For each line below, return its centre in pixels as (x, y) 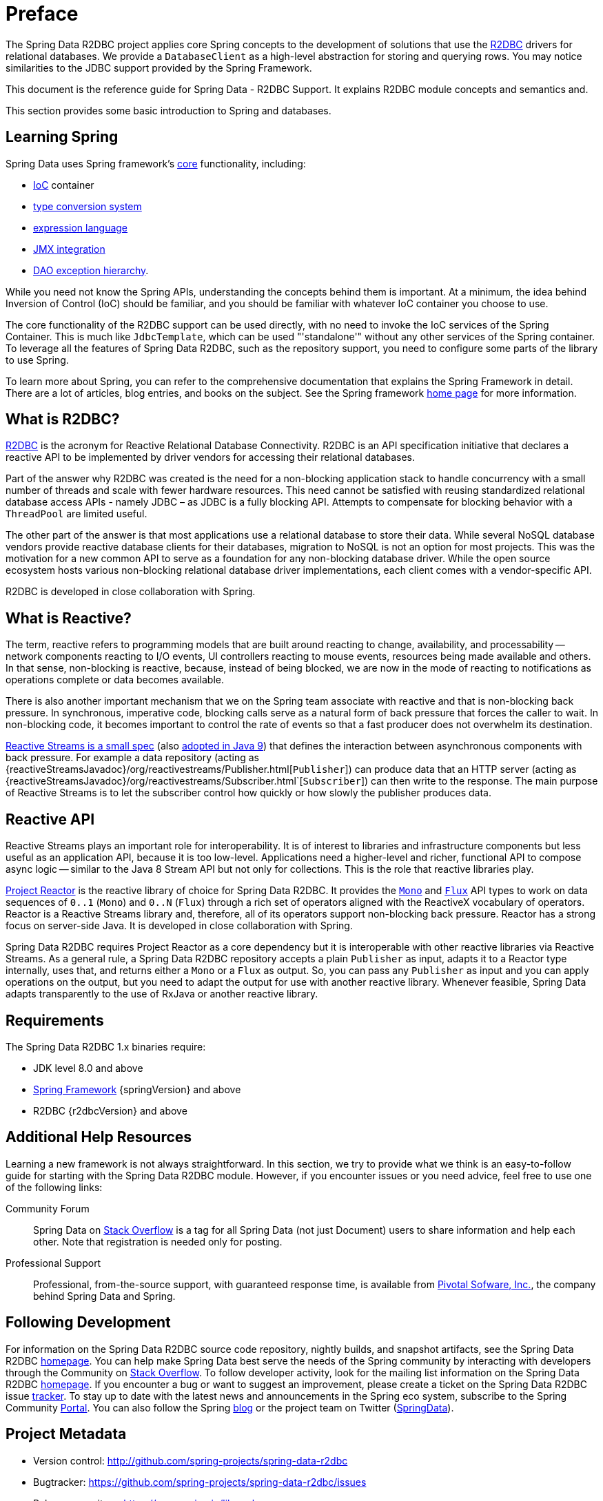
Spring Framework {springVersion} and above (137, 1089)
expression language (81, 227)
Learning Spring (62, 137)
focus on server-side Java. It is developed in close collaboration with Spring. (179, 926)
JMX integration (69, 249)
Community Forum (48, 1208)
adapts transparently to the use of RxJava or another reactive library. (162, 994)
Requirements (55, 1020)
